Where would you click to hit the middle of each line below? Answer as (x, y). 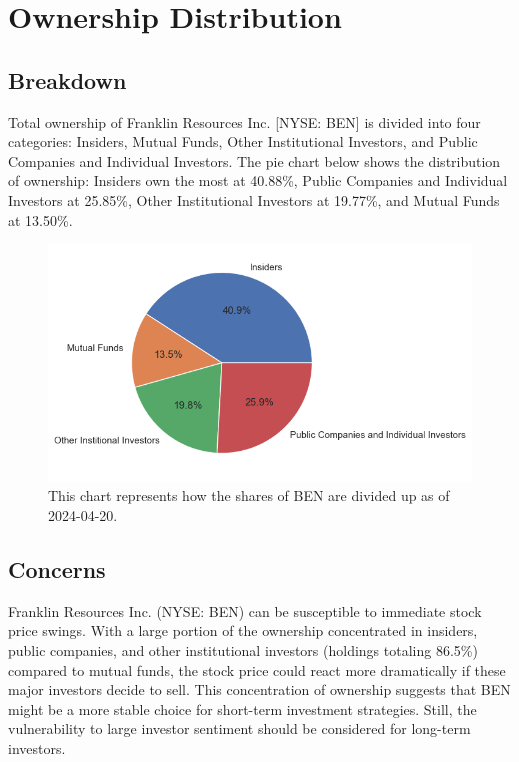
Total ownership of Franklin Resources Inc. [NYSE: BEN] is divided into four (244, 121)
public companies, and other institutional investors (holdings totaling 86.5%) (243, 649)
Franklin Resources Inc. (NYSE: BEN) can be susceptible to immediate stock (245, 610)
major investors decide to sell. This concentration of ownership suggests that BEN (259, 689)
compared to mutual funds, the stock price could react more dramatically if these (257, 669)
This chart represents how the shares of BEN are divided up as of (249, 495)
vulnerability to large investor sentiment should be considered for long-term (239, 728)
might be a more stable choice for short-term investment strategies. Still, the (242, 708)
